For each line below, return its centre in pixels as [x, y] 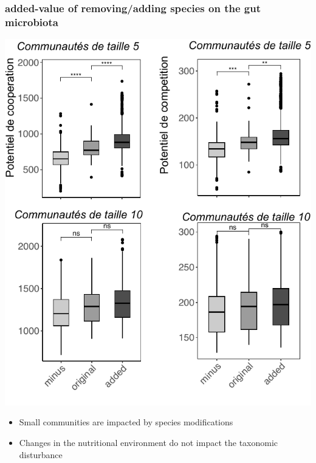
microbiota [32, 22]
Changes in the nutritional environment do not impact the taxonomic [149, 442]
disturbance [41, 454]
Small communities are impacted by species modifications [126, 422]
